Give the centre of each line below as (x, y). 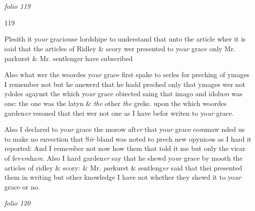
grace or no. (22, 186)
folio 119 (17, 6)
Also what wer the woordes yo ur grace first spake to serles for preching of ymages (127, 74)
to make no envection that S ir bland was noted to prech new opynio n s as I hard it (128, 138)
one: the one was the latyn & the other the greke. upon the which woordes (116, 103)
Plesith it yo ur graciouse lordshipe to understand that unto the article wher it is (125, 39)
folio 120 (17, 203)
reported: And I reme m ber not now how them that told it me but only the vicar (125, 148)
